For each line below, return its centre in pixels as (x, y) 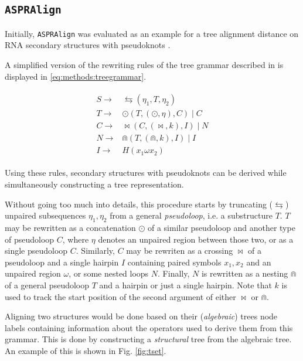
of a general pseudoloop (47, 285)
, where (76, 239)
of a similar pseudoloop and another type (221, 227)
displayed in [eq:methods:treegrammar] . (76, 76)
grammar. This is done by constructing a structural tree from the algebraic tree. (148, 339)
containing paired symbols (174, 262)
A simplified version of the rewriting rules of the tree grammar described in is (144, 65)
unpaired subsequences (45, 215)
